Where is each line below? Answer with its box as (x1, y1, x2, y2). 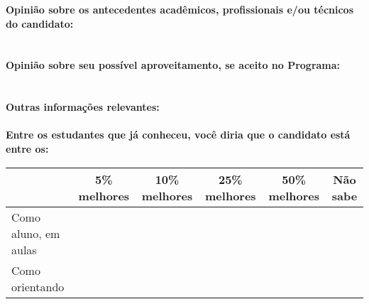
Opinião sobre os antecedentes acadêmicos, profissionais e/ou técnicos (6, 2, 354, 16)
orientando (11, 278, 65, 295)
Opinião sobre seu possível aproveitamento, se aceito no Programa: (6, 58, 341, 72)
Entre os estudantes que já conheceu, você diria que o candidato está (6, 127, 351, 142)
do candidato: (6, 16, 74, 31)
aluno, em (11, 224, 60, 241)
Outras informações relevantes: (6, 99, 160, 114)
